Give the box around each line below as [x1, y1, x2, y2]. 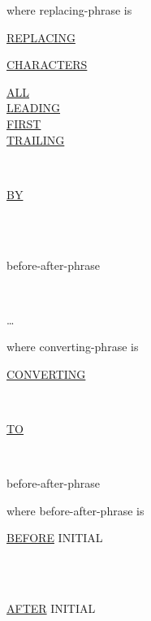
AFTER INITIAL [6, 600, 96, 617]
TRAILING [6, 131, 65, 148]
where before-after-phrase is [6, 502, 145, 519]
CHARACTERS [6, 56, 88, 73]
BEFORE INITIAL [6, 529, 103, 546]
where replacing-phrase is [6, 2, 132, 18]
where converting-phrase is [6, 338, 139, 355]
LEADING [6, 99, 61, 116]
